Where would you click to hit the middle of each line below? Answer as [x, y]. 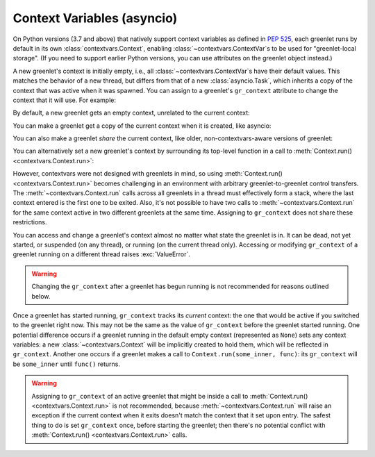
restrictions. [30, 222]
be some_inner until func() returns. [67, 364]
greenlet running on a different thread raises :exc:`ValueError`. [102, 254]
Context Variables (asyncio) [95, 18]
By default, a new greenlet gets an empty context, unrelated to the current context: [131, 113]
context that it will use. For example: [64, 100]
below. [41, 296]
